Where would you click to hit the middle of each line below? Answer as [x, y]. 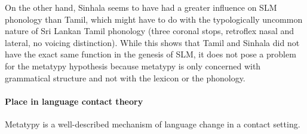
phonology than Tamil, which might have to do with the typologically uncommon [154, 19]
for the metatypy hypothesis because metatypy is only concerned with [133, 66]
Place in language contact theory [74, 101]
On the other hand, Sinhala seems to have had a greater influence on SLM [141, 7]
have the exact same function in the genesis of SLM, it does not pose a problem [151, 54]
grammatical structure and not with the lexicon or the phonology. [125, 77]
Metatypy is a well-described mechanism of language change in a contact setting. [153, 124]
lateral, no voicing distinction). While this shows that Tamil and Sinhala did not [152, 42]
